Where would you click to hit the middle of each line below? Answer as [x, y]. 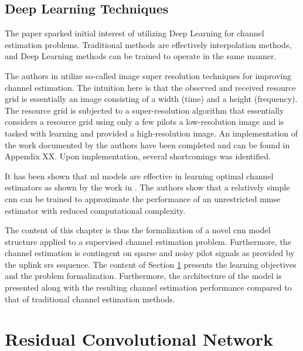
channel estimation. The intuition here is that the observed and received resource [150, 87]
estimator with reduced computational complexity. [95, 210]
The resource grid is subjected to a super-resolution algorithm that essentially [144, 110]
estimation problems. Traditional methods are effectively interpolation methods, [148, 44]
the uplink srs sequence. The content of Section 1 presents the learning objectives [151, 264]
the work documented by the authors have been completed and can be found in [147, 144]
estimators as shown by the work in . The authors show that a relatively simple [147, 187]
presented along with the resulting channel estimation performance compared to [148, 287]
